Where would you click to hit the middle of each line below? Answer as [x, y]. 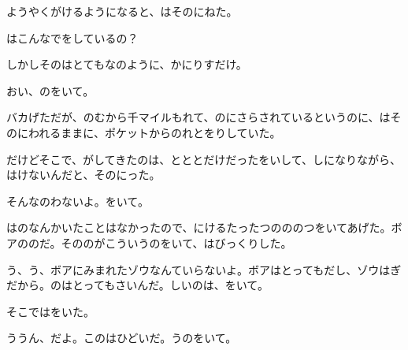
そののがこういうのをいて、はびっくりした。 [176, 242]
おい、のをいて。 [50, 90]
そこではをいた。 [50, 311]
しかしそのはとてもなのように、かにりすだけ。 [127, 64]
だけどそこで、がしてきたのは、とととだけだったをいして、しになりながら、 [204, 159]
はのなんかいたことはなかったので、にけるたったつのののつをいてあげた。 [199, 227]
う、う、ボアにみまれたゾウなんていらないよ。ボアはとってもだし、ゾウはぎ [204, 269]
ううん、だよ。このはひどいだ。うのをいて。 [122, 338]
